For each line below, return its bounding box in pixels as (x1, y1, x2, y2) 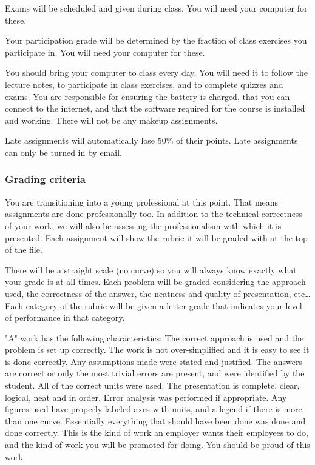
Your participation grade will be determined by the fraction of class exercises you (5, 34, 307, 47)
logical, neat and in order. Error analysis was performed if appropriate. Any (5, 390, 287, 403)
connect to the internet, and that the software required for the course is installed (5, 102, 305, 115)
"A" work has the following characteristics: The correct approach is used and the (5, 331, 304, 344)
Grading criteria (5, 172, 86, 187)
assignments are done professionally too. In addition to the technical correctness (5, 207, 302, 220)
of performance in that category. (5, 311, 125, 324)
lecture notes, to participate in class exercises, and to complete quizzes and (5, 78, 283, 90)
